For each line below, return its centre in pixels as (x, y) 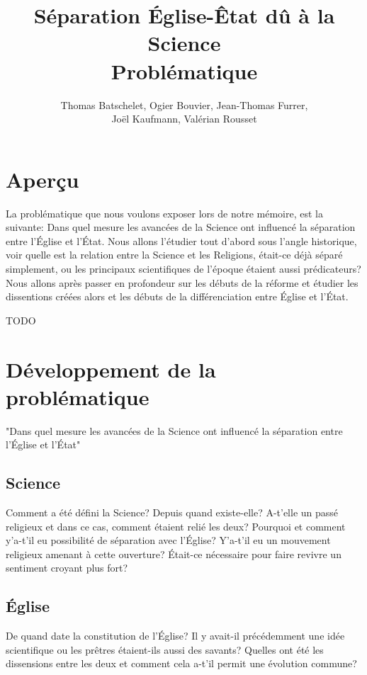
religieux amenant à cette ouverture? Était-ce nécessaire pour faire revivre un (174, 554)
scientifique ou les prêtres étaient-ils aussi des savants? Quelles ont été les (165, 649)
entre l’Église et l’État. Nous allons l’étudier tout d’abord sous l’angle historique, (181, 240)
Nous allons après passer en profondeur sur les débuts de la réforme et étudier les (182, 282)
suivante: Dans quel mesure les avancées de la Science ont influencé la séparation (181, 227)
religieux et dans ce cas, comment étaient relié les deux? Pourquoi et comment (176, 526)
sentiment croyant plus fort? (67, 568)
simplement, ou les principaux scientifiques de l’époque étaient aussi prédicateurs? (183, 268)
